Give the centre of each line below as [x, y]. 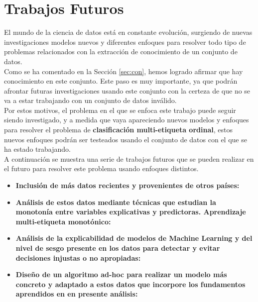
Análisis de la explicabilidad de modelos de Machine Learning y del [134, 238]
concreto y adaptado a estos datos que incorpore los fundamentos [130, 284]
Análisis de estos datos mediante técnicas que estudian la [116, 202]
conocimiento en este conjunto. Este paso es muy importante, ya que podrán [121, 81]
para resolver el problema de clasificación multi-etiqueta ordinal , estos [118, 130]
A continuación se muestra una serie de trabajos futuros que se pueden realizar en [129, 158]
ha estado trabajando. [37, 149]
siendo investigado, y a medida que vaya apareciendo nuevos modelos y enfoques [127, 120]
